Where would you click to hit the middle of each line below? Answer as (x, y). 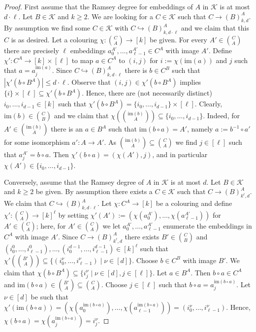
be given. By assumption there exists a (94, 191)
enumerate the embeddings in (208, 225)
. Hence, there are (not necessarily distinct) (147, 93)
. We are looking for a (120, 16)
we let (112, 225)
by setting (73, 215)
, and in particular (180, 154)
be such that (49, 296)
